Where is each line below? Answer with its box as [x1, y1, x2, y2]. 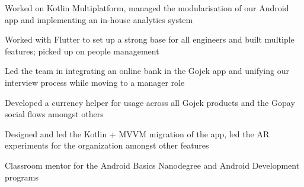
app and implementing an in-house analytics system [5, 13, 193, 25]
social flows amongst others [5, 108, 104, 120]
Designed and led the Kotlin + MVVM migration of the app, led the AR [5, 127, 270, 140]
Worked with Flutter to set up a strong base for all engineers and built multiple [5, 33, 295, 46]
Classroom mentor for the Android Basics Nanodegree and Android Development [5, 159, 300, 171]
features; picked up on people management [5, 44, 159, 57]
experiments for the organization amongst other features [5, 139, 209, 151]
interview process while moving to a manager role [5, 76, 185, 88]
